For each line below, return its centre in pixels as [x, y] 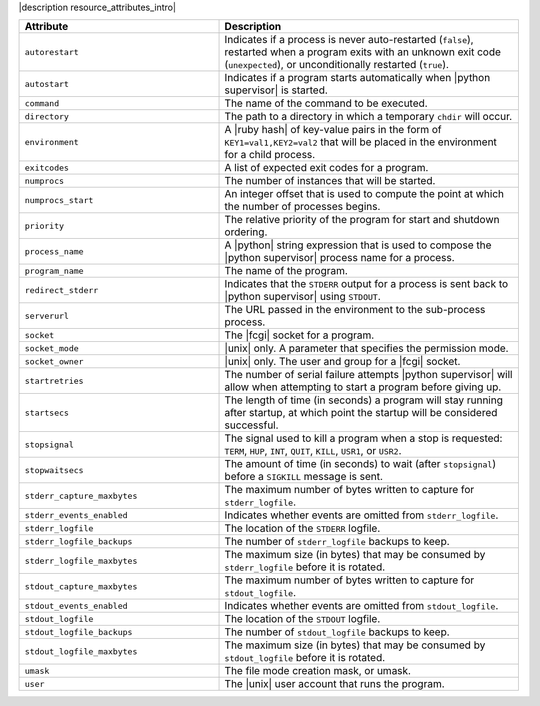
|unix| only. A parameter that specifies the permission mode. [366, 348]
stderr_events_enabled [76, 515]
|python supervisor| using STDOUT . [303, 297]
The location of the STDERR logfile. [302, 528]
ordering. [246, 232]
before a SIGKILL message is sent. [304, 477]
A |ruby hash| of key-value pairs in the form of [333, 130]
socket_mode [51, 348]
